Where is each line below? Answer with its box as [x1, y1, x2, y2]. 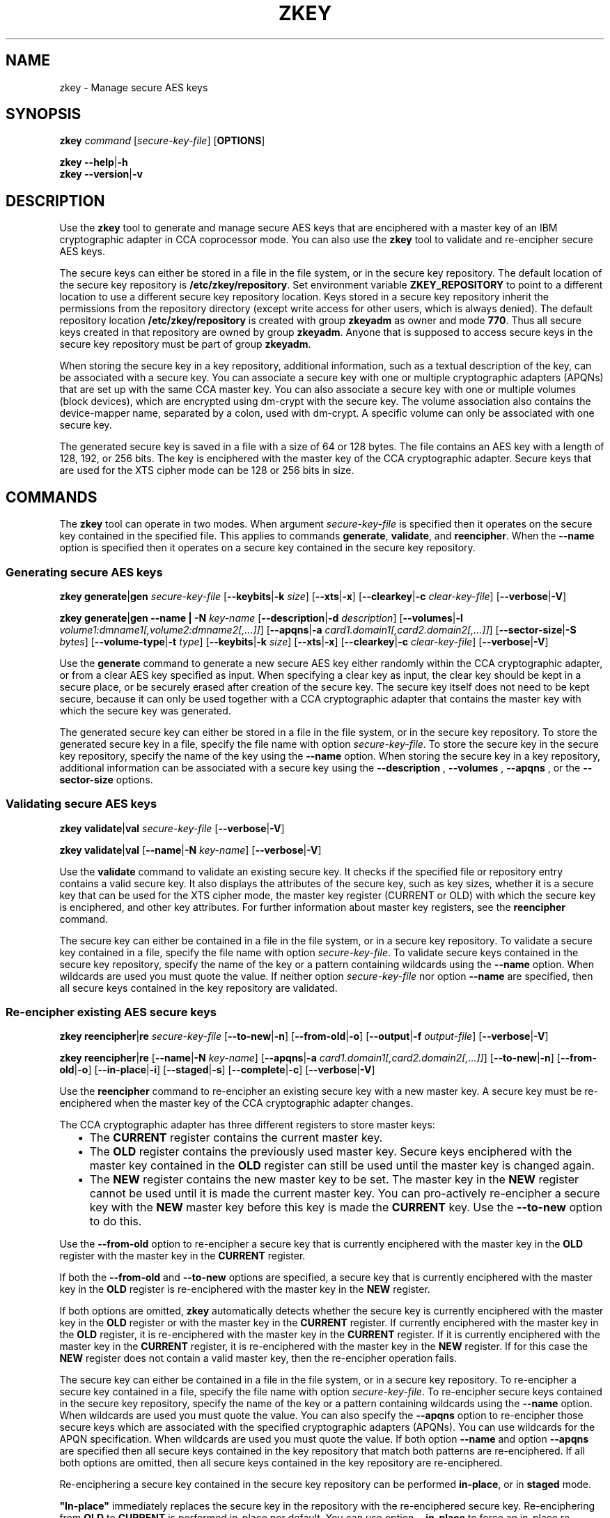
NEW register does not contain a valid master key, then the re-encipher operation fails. [59, 1352, 458, 1365]
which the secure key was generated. [59, 704, 231, 716]
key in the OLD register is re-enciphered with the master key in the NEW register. [59, 1283, 430, 1296]
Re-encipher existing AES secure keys [6, 1005, 217, 1019]
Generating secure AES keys [6, 565, 163, 579]
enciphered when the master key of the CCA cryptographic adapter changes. [59, 1097, 414, 1110]
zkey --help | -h [59, 156, 128, 169]
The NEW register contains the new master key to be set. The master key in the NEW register [89, 1172, 579, 1187]
